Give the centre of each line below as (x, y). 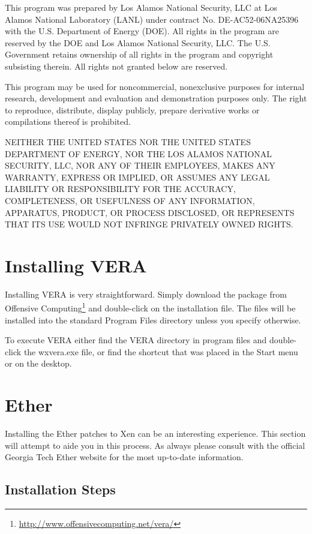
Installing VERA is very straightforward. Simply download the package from (146, 294)
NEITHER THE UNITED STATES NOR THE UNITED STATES (128, 141)
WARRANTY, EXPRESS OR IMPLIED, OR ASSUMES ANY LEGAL (137, 177)
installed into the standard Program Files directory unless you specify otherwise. (153, 319)
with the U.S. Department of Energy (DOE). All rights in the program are (142, 31)
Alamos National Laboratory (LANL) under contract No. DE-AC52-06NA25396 (152, 19)
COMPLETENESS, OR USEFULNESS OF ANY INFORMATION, (130, 200)
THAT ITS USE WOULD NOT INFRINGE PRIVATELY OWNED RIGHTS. (149, 224)
